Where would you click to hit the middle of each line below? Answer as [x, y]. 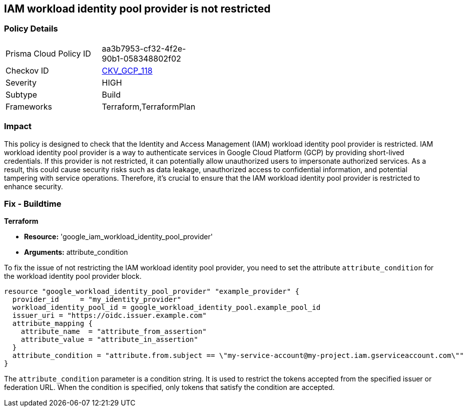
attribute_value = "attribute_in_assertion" [109, 340]
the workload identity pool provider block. [73, 276]
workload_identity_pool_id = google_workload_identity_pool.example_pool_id [166, 308]
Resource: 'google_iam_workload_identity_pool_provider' [118, 237]
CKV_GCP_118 [127, 70]
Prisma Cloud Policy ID [48, 53]
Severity [21, 82]
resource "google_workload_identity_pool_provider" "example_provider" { [152, 292]
